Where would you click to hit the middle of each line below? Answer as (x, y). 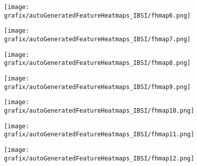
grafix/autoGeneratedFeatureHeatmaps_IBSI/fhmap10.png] (99, 110)
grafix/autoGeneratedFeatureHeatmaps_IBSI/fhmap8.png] (97, 63)
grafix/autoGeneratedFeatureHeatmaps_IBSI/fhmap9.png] (97, 87)
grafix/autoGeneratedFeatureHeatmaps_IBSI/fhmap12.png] (99, 158)
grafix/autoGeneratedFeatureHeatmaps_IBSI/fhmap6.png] (97, 15)
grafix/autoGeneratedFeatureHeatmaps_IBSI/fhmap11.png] (99, 135)
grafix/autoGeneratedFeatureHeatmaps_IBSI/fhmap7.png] (97, 39)
